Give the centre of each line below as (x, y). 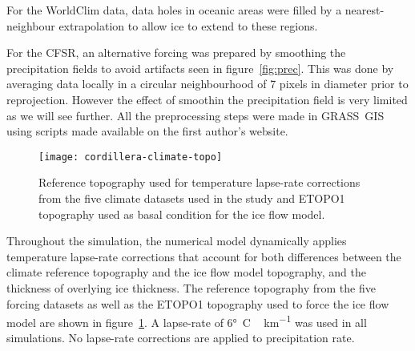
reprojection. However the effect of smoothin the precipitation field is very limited (207, 99)
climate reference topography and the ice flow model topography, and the (186, 272)
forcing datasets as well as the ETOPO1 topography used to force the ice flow (198, 303)
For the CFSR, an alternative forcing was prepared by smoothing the (176, 52)
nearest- (365, 10)
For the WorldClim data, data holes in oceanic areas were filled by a (174, 10)
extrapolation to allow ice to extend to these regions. (188, 25)
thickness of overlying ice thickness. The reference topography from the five (191, 287)
